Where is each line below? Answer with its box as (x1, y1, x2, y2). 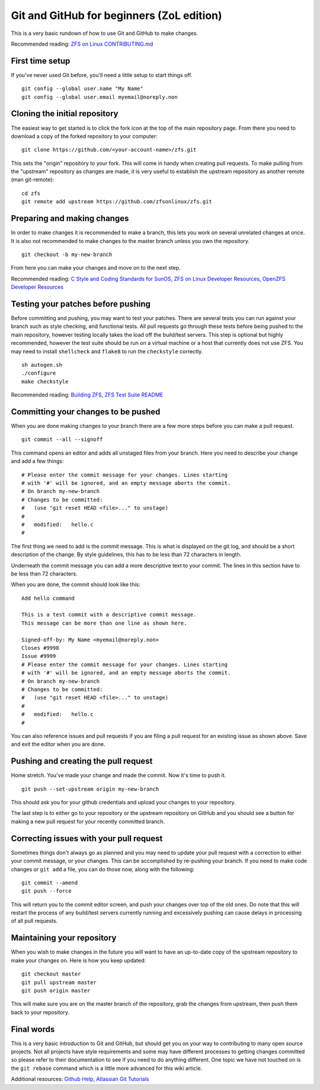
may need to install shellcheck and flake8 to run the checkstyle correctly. (11, 347, 203, 355)
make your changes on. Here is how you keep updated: (11, 957, 146, 964)
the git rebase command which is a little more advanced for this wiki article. (11, 1065, 203, 1072)
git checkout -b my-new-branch (21, 251, 113, 258)
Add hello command (21, 594, 75, 602)
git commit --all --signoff (21, 436, 103, 443)
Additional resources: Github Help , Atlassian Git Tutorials (11, 1076, 149, 1083)
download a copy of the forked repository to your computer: (11, 132, 158, 139)
